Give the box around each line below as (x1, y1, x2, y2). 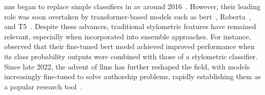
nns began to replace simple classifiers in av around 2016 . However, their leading (4, 1, 260, 11)
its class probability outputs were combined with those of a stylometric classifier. (4, 51, 258, 61)
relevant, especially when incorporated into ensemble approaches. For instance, (4, 31, 251, 41)
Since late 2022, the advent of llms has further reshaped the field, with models (4, 61, 250, 72)
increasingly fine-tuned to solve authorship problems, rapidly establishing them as (4, 71, 261, 82)
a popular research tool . (4, 81, 83, 91)
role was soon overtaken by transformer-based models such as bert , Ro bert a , (4, 11, 251, 21)
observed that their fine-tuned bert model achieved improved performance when (4, 41, 255, 52)
